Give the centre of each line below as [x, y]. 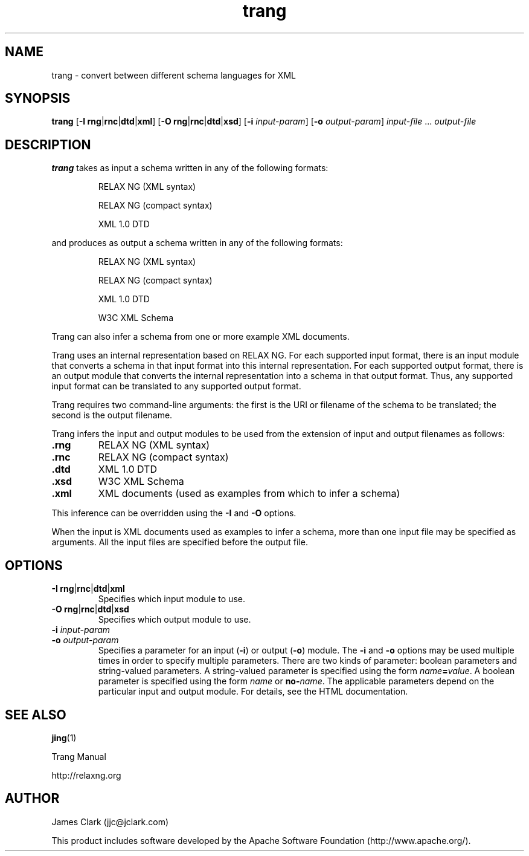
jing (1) [64, 738]
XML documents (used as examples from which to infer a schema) [249, 494]
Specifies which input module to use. [172, 599]
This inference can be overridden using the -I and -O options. [174, 513]
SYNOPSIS [38, 99]
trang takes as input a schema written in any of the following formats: [190, 168]
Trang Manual [79, 756]
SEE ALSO [36, 715]
